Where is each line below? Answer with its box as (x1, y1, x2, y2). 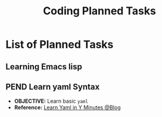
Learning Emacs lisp (5, 61, 83, 72)
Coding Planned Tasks (43, 4, 156, 18)
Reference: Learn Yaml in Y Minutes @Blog (14, 104, 121, 111)
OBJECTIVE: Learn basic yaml (14, 97, 89, 105)
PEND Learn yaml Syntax (5, 82, 100, 92)
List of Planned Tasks (5, 38, 114, 51)
